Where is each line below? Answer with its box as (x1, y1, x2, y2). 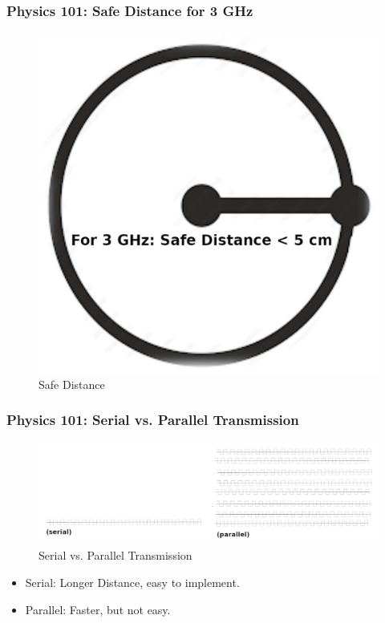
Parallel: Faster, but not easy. (25, 601, 171, 617)
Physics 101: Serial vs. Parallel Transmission (6, 410, 299, 430)
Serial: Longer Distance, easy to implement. (25, 573, 240, 590)
